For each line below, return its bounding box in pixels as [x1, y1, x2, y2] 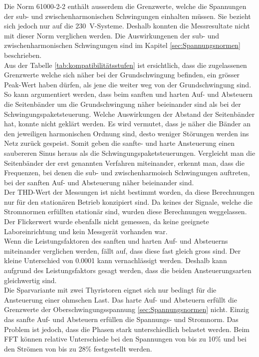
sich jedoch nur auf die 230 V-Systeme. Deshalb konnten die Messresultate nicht [4, 20, 250, 31]
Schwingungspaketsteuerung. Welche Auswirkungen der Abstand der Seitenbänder [4, 108, 255, 119]
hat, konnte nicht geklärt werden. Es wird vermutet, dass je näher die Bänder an [4, 118, 251, 129]
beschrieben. [4, 49, 42, 60]
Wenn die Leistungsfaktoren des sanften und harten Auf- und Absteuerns [4, 236, 228, 246]
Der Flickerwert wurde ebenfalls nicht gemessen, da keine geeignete [4, 216, 209, 227]
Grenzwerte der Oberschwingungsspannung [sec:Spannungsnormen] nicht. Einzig [4, 304, 249, 315]
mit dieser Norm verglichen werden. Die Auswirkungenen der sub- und [4, 30, 220, 40]
